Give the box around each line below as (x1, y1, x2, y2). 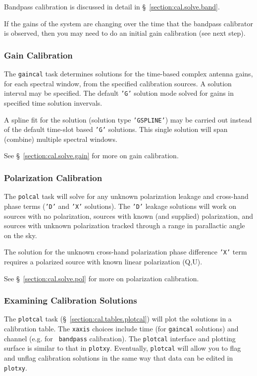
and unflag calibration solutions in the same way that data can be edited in (4, 353, 233, 363)
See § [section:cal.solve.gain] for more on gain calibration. (4, 150, 179, 161)
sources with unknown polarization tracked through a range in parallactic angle (4, 220, 245, 231)
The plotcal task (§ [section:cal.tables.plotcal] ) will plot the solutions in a (4, 313, 232, 324)
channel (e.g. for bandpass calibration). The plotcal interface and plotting (4, 333, 236, 343)
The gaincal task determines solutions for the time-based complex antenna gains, (4, 68, 253, 78)
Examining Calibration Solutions (4, 294, 137, 307)
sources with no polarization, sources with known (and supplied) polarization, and (4, 210, 254, 221)
